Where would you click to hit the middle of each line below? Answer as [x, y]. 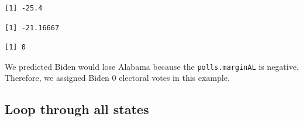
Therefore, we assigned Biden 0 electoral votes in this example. [117, 78]
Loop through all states [77, 109]
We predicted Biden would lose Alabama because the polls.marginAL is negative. [152, 66]
